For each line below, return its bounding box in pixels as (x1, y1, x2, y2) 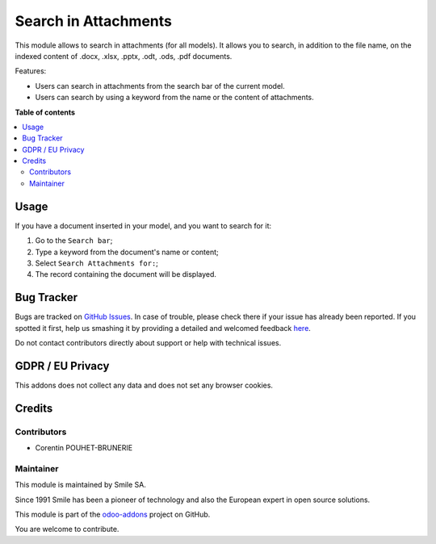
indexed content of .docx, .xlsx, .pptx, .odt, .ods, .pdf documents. (15, 51, 233, 61)
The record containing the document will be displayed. (35, 270, 217, 279)
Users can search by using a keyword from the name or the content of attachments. (35, 93, 314, 103)
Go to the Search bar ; (35, 236, 113, 245)
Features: (15, 66, 47, 76)
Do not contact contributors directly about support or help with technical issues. (15, 338, 282, 347)
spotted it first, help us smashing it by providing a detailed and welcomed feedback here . (15, 323, 311, 333)
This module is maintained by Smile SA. (15, 480, 147, 490)
